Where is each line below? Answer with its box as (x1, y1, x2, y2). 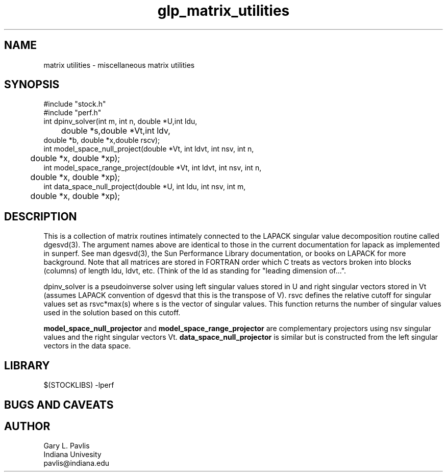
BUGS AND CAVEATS (4, 398, 114, 411)
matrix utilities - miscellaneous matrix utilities (43, 60, 195, 69)
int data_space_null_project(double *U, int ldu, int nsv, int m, (43, 182, 246, 191)
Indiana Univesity (43, 450, 102, 459)
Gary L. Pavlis (43, 441, 90, 450)
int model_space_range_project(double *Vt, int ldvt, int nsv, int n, (43, 163, 262, 172)
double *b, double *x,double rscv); (43, 136, 160, 145)
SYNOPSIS (4, 78, 60, 91)
